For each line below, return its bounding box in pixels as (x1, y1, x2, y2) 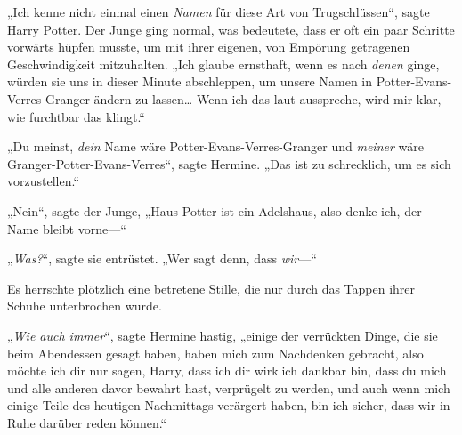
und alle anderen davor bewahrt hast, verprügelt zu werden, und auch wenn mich (7, 378, 450, 397)
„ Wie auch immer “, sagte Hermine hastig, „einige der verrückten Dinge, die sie (7, 326, 438, 344)
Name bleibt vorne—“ (7, 219, 126, 238)
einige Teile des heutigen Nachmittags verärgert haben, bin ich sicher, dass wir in (7, 396, 450, 415)
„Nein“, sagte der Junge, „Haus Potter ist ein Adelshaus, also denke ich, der (7, 201, 422, 220)
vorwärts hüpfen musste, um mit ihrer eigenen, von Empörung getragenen (7, 37, 410, 56)
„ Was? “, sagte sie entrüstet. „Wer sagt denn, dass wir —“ (7, 249, 317, 268)
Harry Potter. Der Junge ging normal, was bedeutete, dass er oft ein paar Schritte (7, 20, 455, 38)
